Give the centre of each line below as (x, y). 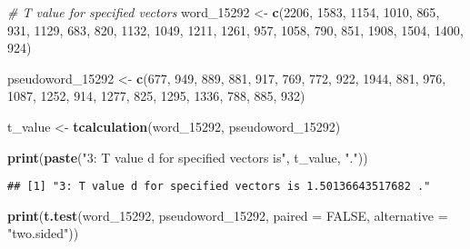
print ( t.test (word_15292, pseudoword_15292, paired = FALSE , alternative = (228, 215)
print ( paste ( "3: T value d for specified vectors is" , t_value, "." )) (188, 157)
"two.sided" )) (43, 233)
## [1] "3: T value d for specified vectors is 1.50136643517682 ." (219, 187)
